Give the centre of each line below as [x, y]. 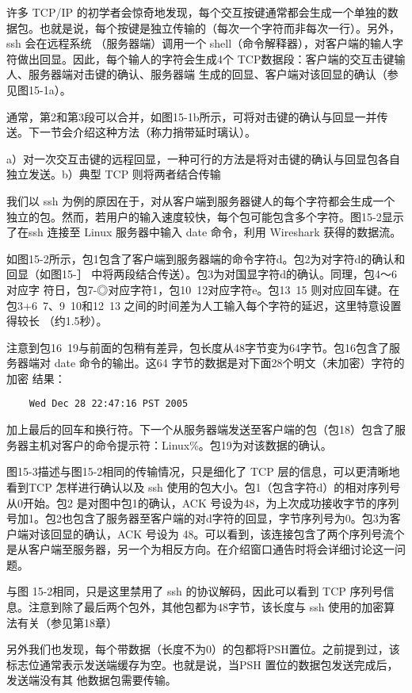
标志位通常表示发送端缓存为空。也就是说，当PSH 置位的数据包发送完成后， [202, 664]
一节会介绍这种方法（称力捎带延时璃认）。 [147, 132]
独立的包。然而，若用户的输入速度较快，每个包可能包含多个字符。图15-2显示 [205, 216]
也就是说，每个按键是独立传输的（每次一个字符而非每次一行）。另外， [219, 27]
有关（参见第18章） [67, 622]
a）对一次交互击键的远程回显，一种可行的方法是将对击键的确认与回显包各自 [203, 158]
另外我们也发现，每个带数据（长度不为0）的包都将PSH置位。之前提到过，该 [203, 649]
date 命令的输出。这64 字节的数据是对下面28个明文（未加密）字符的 [229, 363]
